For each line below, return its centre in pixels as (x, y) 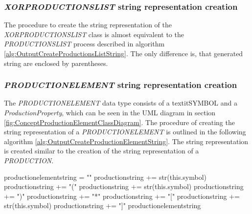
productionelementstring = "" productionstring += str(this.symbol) (105, 177)
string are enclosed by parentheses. (56, 63)
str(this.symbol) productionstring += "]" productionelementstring (103, 205)
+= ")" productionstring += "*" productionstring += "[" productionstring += (122, 196)
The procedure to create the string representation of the (88, 25)
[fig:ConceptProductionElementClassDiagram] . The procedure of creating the (119, 122)
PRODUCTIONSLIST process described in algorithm (84, 44)
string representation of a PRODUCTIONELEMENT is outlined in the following (125, 132)
